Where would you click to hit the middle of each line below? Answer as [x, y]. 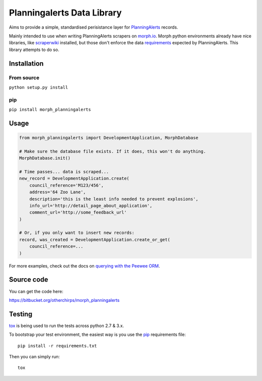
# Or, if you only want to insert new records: [77, 233]
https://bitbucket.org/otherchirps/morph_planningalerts [64, 300]
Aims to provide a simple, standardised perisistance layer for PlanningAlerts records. [93, 27]
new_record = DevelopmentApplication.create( [74, 179]
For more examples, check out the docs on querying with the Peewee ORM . [84, 266]
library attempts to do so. [34, 50]
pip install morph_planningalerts [50, 110]
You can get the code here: [36, 291]
